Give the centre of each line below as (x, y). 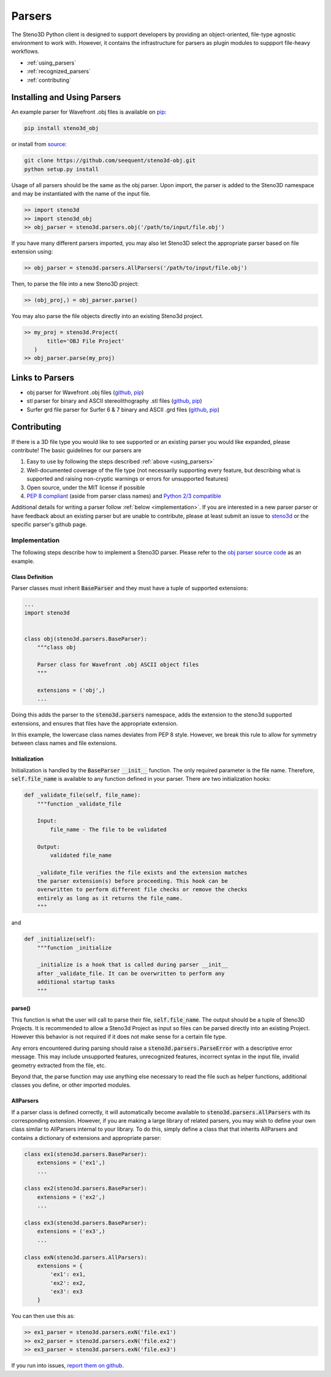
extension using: (32, 252)
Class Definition (32, 576)
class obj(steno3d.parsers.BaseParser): (86, 639)
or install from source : (39, 144)
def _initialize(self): (60, 939)
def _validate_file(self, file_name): (82, 795)
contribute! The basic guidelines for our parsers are (77, 450)
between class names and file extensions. (64, 743)
